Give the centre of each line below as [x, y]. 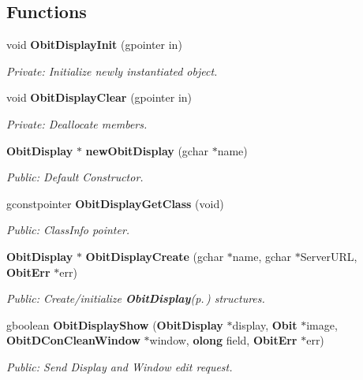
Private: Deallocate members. [77, 123]
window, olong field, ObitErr [223, 340]
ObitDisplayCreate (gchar [155, 256]
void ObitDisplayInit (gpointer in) [94, 45]
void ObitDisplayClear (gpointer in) [99, 97]
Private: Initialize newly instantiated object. [112, 71]
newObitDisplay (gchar [147, 150]
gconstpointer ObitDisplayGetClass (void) [115, 203]
